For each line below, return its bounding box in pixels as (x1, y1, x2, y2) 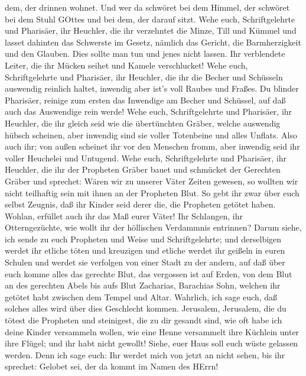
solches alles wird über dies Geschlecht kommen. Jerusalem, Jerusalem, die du (5, 302, 287, 315)
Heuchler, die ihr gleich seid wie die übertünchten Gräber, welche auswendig (5, 116, 281, 129)
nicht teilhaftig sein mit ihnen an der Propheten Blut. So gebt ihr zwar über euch (5, 186, 300, 199)
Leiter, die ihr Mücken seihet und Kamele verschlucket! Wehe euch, (5, 59, 248, 71)
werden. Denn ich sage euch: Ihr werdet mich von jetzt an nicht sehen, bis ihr (5, 348, 285, 361)
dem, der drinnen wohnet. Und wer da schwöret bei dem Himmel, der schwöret (5, 1, 290, 13)
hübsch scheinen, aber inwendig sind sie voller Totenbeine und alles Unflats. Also (5, 128, 297, 141)
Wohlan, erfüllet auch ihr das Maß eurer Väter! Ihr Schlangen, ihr (5, 209, 243, 222)
